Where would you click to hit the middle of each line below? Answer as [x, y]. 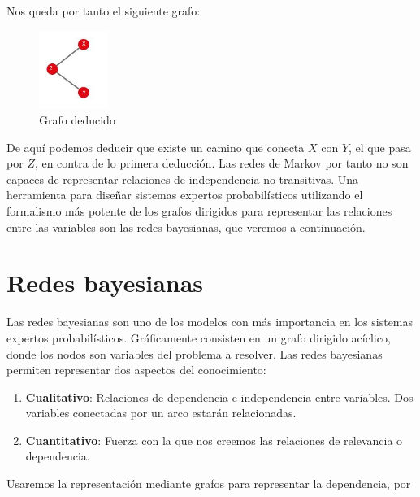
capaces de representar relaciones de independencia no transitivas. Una [183, 179]
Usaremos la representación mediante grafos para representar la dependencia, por [209, 484]
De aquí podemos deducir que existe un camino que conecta [156, 147]
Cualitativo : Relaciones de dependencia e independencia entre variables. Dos [219, 397]
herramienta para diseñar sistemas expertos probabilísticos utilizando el [185, 195]
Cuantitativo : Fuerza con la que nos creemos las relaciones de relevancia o [214, 440]
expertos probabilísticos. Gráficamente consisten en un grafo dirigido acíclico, [199, 337]
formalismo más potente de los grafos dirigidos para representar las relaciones [199, 211]
